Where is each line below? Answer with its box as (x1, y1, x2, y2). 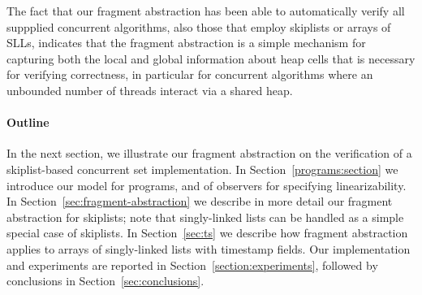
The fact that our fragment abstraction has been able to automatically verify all (6, 2, 405, 19)
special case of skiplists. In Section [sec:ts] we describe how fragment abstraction (6, 224, 408, 241)
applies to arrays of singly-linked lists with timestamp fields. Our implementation (6, 240, 411, 257)
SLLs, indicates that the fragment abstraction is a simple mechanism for (6, 34, 366, 51)
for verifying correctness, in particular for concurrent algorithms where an (6, 66, 373, 83)
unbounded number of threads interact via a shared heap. (6, 81, 293, 98)
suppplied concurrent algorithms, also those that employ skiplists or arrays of (6, 18, 391, 35)
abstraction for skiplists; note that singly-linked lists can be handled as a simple (6, 208, 404, 225)
